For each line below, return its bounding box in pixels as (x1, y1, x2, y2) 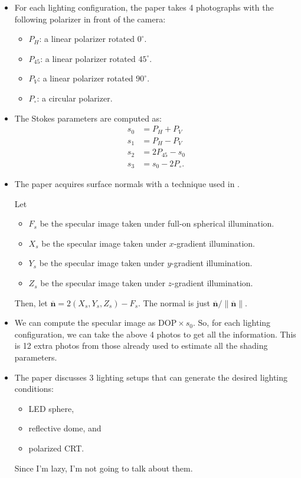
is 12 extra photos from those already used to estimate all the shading (14, 339, 268, 352)
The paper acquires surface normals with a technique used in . (14, 178, 240, 190)
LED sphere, (28, 402, 74, 414)
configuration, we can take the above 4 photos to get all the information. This (14, 328, 296, 340)
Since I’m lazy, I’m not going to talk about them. (14, 461, 193, 474)
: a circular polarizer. (37, 91, 113, 104)
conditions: (14, 382, 54, 395)
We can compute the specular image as (14, 316, 156, 329)
